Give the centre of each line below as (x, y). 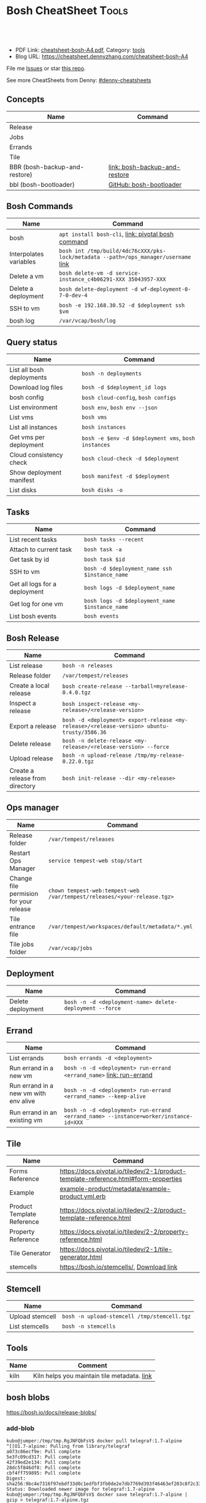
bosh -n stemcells (89, 1326)
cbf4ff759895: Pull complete (44, 1473)
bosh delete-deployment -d (98, 289)
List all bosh (27, 370)
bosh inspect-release (94, 704)
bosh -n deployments (112, 374)
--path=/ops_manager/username (147, 257)
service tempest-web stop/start (95, 860)
